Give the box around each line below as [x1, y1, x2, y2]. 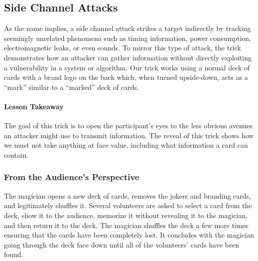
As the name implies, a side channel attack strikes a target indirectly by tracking [4, 23, 251, 33]
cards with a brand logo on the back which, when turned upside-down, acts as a [4, 72, 248, 82]
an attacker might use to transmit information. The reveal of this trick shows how [4, 130, 254, 140]
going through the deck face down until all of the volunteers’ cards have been [4, 239, 239, 250]
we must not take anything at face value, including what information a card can [4, 140, 248, 150]
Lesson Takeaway [4, 101, 64, 111]
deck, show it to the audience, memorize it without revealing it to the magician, [4, 210, 248, 220]
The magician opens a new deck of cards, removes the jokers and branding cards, [4, 190, 251, 201]
